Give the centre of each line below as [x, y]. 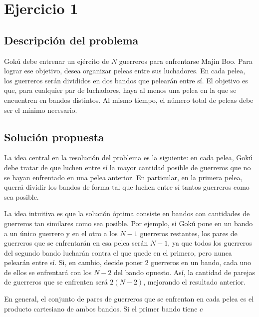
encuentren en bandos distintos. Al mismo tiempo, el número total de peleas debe [129, 100]
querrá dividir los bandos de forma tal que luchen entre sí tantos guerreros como [127, 187]
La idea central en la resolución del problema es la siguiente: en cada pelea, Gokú [129, 158]
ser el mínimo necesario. [41, 110]
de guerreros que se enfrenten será [56, 282]
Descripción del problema [71, 40]
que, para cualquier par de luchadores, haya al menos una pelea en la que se [120, 90]
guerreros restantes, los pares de [189, 233]
